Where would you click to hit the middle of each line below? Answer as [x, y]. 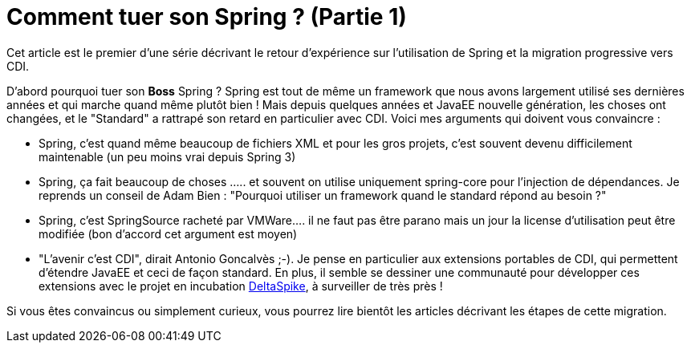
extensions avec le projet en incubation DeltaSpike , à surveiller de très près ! [241, 286]
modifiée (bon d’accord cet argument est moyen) [168, 233]
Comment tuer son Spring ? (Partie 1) [207, 17]
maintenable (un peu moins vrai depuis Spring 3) [167, 156]
